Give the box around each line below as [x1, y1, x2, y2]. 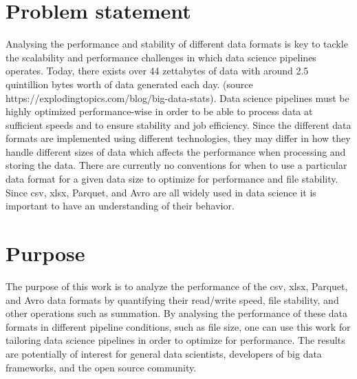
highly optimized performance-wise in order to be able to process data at [6, 104, 313, 119]
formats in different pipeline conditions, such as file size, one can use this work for [6, 319, 351, 334]
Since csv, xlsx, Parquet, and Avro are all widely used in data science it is [6, 185, 316, 199]
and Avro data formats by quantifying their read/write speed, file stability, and [6, 292, 339, 307]
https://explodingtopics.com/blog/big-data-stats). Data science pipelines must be [6, 90, 349, 105]
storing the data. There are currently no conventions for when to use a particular [6, 158, 347, 172]
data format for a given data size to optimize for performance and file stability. [6, 172, 338, 186]
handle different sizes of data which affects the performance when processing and [6, 144, 346, 158]
